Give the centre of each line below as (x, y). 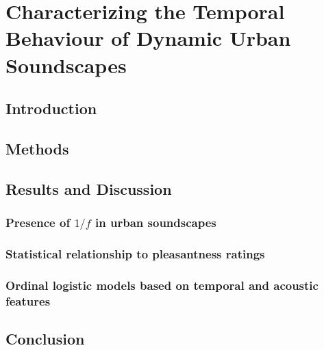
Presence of (38, 223)
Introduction (51, 108)
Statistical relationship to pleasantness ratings (135, 253)
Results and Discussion (89, 188)
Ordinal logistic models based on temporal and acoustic (162, 285)
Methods (37, 148)
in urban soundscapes (156, 223)
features (28, 300)
